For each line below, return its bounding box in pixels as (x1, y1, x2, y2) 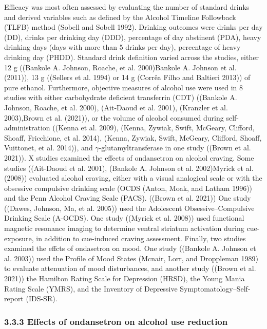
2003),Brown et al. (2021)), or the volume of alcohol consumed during (4, 112, 224, 123)
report (4, 293, 24, 304)
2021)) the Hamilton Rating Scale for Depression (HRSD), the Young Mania (4, 273, 245, 284)
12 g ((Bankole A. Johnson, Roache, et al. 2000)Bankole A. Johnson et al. (4, 62, 237, 72)
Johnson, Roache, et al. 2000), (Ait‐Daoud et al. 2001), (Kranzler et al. (4, 102, 228, 112)
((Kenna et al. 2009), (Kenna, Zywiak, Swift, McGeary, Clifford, (52, 122, 255, 133)
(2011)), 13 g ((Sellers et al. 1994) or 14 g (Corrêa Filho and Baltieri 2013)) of (4, 72, 251, 83)
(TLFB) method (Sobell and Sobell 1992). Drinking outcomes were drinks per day (4, 22, 263, 32)
